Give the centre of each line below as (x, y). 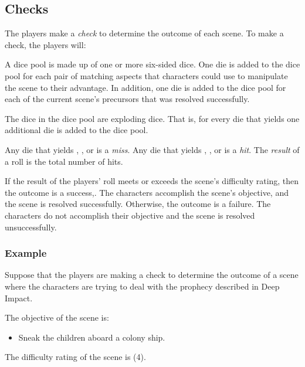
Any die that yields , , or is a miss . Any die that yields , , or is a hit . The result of (152, 149)
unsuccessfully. (31, 227)
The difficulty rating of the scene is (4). (75, 357)
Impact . (19, 298)
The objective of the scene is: (57, 317)
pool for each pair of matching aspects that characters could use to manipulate (146, 75)
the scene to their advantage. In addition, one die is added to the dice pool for (145, 87)
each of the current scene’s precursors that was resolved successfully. (127, 99)
